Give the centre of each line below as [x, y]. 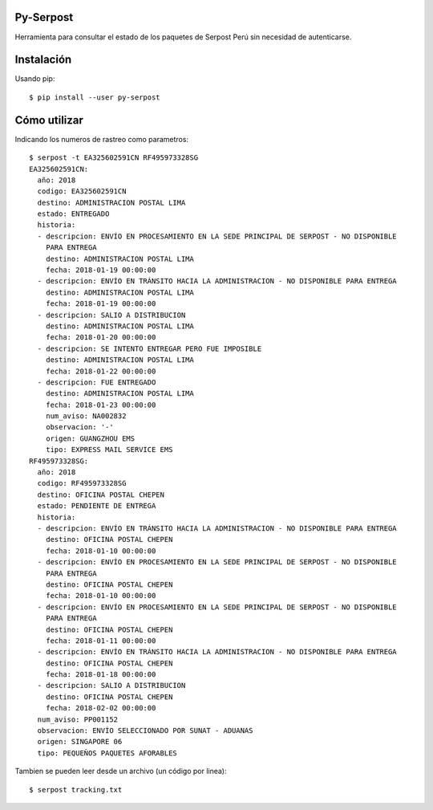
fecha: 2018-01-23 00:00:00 [101, 405]
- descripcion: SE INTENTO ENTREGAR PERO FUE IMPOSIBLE [150, 348]
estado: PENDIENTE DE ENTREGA [97, 506]
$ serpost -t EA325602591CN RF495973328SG [114, 158]
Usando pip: [35, 79]
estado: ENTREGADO [73, 214]
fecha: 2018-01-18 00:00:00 [101, 675]
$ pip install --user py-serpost [95, 97]
